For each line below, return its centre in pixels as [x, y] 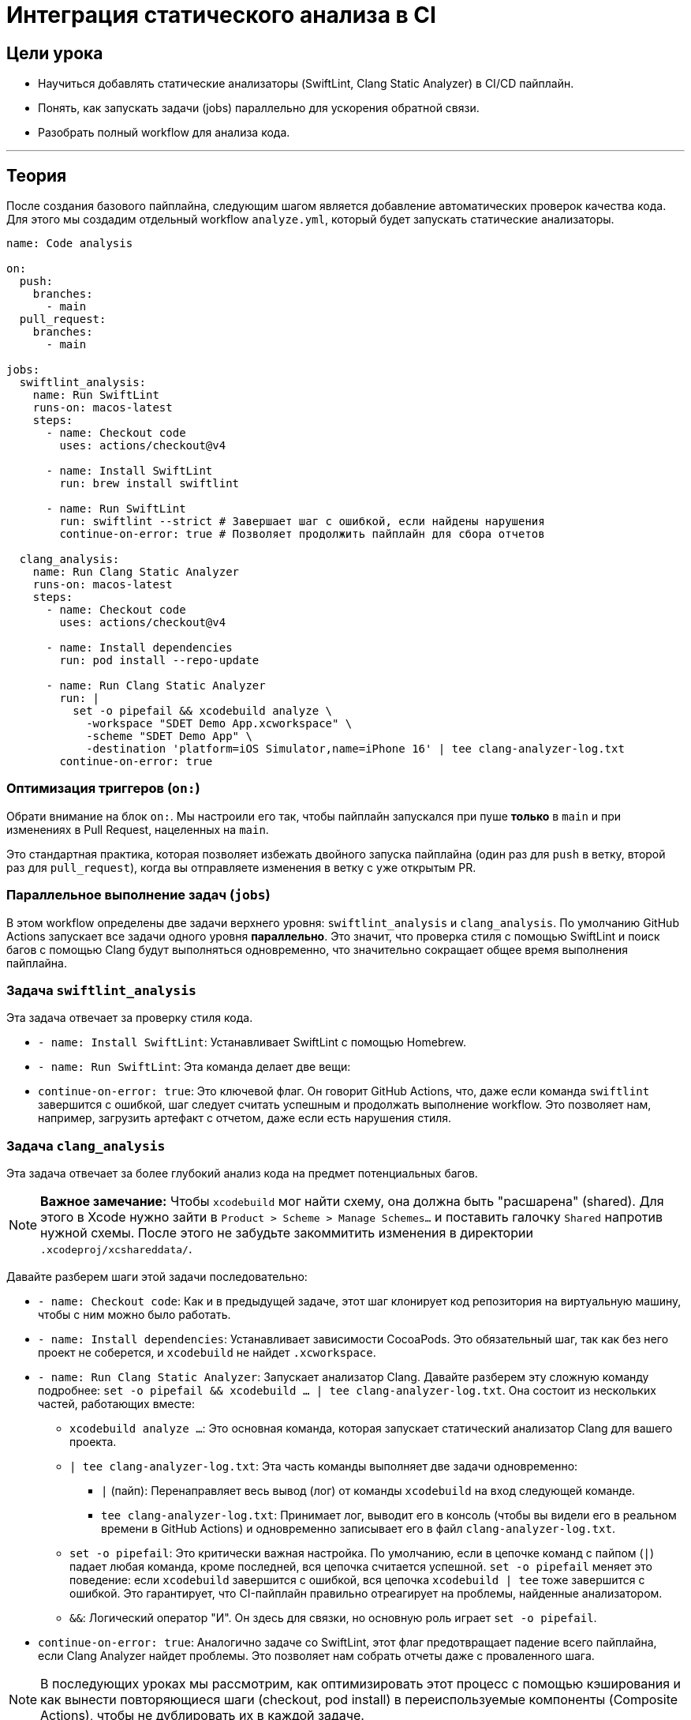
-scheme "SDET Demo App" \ [169, 736]
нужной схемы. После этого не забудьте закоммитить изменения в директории [287, 1233]
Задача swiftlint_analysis [101, 990]
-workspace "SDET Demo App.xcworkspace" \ [219, 724]
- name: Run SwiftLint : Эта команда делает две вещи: [194, 1067]
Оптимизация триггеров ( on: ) [103, 789]
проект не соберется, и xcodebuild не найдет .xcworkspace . [207, 1353]
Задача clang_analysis [86, 1145]
